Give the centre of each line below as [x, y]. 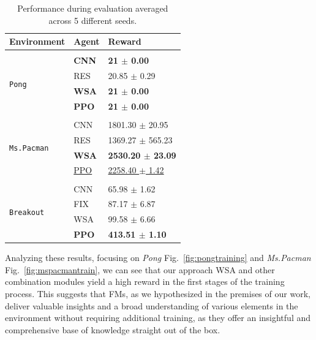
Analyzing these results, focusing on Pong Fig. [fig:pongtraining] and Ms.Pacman [158, 258]
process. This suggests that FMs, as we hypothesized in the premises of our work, [158, 293]
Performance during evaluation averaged [93, 8]
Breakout [27, 212]
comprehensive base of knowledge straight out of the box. [113, 329]
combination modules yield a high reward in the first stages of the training [145, 281]
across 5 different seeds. [93, 20]
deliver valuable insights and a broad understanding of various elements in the [152, 305]
